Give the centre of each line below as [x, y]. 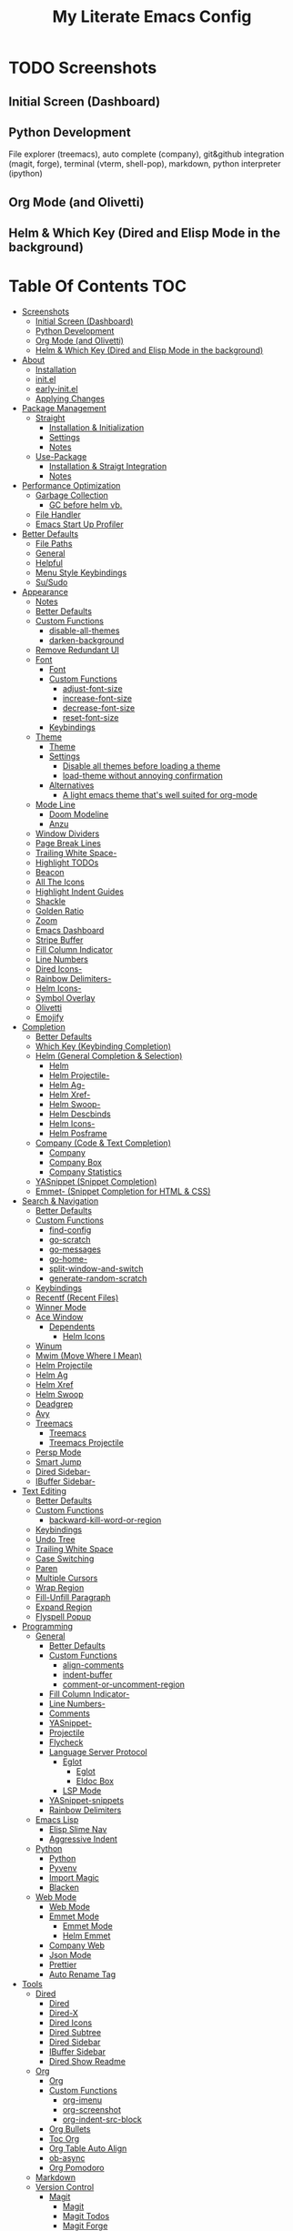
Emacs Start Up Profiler [79, 524]
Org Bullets [70, 2129]
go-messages [75, 1249]
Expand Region [64, 1607]
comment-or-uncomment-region [124, 1684]
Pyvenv [63, 1868]
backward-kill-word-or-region [105, 1520]
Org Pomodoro [76, 2168]
